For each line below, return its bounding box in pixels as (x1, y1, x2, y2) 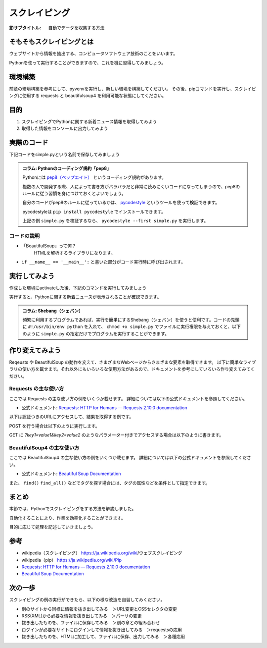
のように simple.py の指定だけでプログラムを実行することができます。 (22, 330, 169, 336)
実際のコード (9, 139, 48, 147)
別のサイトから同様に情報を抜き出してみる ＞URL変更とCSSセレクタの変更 (21, 606, 178, 612)
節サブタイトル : (9, 25, 42, 31)
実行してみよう (9, 271, 55, 280)
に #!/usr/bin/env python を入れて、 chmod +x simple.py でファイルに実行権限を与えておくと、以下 (22, 324, 241, 329)
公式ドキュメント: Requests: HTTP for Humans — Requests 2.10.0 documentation (21, 405, 187, 411)
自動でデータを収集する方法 (48, 25, 105, 31)
